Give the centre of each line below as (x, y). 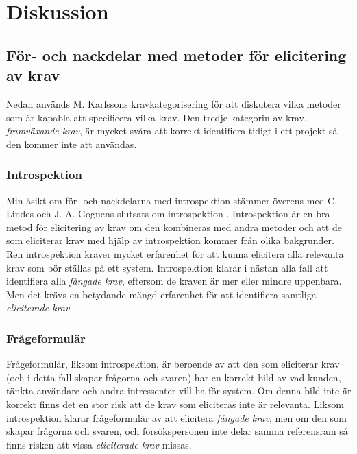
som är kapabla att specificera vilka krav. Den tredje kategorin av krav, (157, 117)
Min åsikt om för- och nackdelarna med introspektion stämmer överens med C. (172, 200)
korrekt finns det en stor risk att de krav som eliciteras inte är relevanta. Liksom (175, 404)
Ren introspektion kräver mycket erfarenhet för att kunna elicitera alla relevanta (175, 253)
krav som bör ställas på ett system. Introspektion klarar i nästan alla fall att (167, 267)
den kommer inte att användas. (72, 144)
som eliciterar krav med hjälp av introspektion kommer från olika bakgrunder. (170, 240)
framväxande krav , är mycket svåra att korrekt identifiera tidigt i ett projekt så (172, 131)
